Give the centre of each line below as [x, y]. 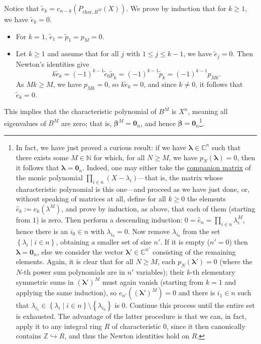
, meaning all [208, 111]
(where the [236, 261]
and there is [197, 293]
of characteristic [136, 326]
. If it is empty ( [185, 241]
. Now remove [149, 231]
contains [29, 336]
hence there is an [42, 231]
